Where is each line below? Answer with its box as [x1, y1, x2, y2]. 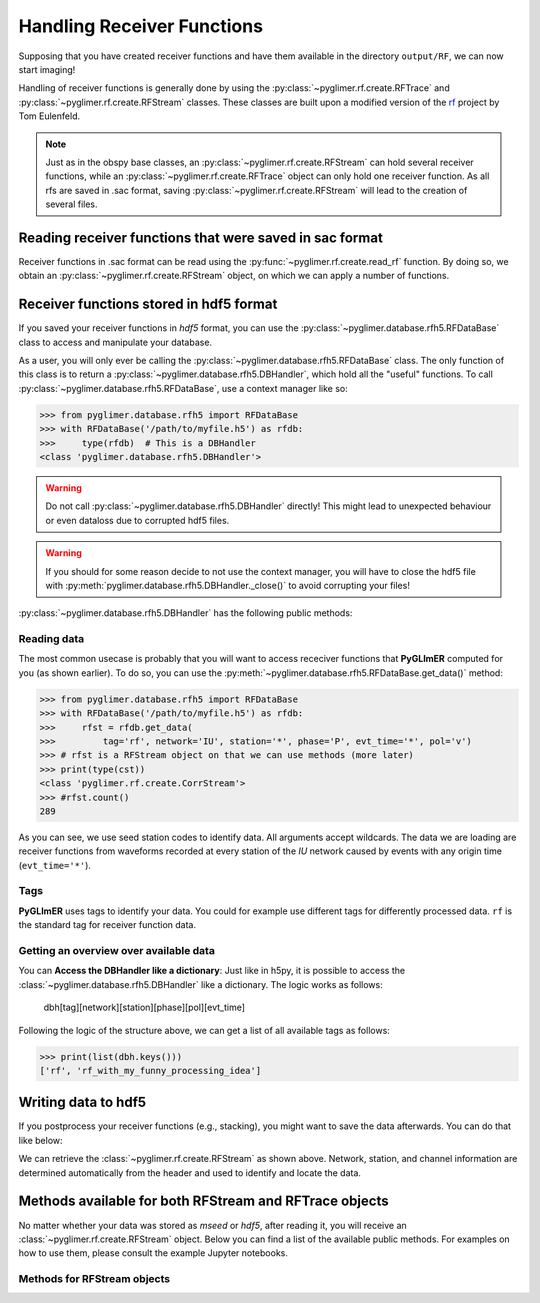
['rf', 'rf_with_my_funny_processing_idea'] [39, 1065, 262, 1076]
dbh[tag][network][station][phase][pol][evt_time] [43, 1001, 245, 1014]
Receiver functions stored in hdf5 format [18, 296, 278, 313]
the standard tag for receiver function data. [18, 919, 197, 931]
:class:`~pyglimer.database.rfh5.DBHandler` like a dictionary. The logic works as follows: [18, 978, 384, 990]
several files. [45, 198, 99, 210]
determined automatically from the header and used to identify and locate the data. [18, 1166, 362, 1179]
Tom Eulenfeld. [18, 110, 80, 122]
